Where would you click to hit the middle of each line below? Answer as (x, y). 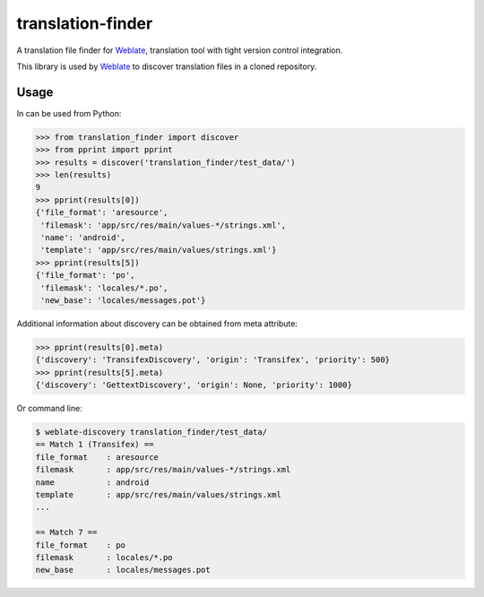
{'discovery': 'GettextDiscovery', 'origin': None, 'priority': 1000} (194, 385)
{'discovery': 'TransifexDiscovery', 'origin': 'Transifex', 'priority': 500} (212, 360)
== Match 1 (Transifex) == (95, 445)
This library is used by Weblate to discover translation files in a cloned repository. (167, 66)
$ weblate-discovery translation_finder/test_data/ (151, 432)
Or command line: (49, 409)
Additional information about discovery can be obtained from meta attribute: (157, 324)
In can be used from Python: (69, 113)
